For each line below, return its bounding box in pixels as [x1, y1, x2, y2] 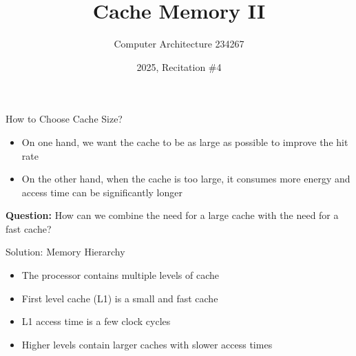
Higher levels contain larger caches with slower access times [21, 337, 273, 351]
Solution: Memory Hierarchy [6, 244, 125, 259]
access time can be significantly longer [21, 185, 182, 199]
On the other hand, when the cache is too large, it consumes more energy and [21, 171, 350, 186]
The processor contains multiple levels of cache [21, 268, 219, 282]
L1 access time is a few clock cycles [21, 314, 171, 328]
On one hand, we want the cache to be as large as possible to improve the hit [21, 134, 348, 149]
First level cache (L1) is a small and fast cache [21, 291, 218, 305]
